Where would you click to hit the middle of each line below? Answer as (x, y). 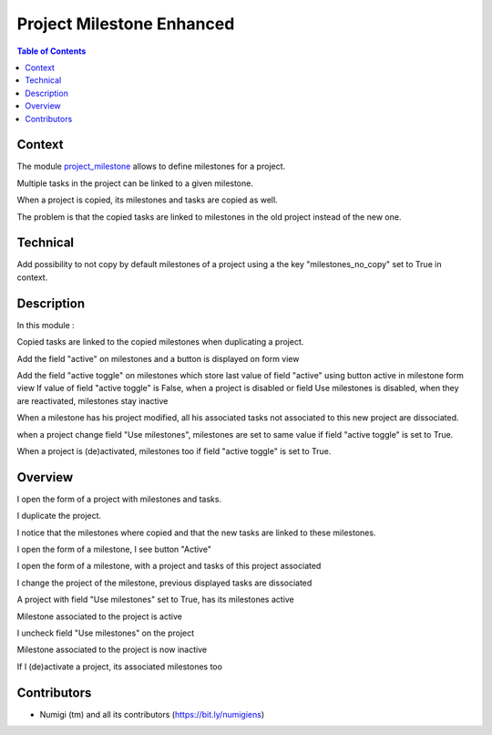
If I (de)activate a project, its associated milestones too (120, 667)
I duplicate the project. (59, 516)
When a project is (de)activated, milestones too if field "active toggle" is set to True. (174, 450)
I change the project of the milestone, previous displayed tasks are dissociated (164, 583)
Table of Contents (51, 51)
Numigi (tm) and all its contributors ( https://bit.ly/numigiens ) (152, 714)
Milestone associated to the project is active (99, 616)
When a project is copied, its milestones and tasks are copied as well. (147, 200)
